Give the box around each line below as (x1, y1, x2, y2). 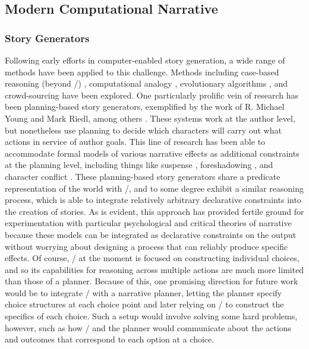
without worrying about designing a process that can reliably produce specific (5, 240, 288, 252)
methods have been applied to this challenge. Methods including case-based (5, 65, 279, 78)
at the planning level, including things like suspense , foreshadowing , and (5, 158, 273, 171)
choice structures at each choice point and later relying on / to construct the (5, 298, 284, 310)
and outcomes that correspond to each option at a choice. (5, 333, 215, 345)
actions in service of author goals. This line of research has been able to (5, 135, 266, 148)
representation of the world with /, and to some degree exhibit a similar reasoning (5, 182, 304, 194)
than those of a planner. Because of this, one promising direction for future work (5, 275, 298, 287)
